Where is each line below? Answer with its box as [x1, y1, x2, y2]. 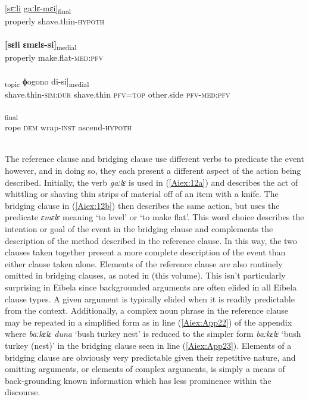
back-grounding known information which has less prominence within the [5, 374, 271, 386]
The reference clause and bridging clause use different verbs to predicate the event [5, 152, 304, 165]
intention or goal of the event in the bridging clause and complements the [5, 223, 273, 235]
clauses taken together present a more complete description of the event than [5, 246, 286, 258]
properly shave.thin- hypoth [5, 15, 104, 27]
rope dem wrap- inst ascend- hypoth [5, 121, 132, 133]
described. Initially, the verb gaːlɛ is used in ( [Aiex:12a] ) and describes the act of [5, 176, 298, 188]
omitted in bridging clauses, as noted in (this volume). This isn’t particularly [5, 269, 286, 282]
